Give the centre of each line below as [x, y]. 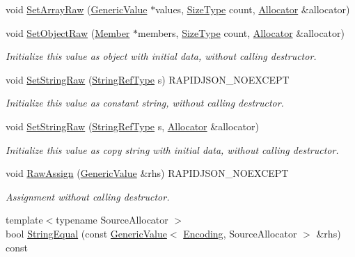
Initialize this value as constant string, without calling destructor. [145, 103]
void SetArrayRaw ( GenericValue [77, 9]
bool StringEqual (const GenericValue [86, 233]
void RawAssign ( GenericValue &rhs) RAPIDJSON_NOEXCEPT [147, 173]
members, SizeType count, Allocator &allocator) [241, 32]
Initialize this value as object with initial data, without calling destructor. [161, 56]
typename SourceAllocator [112, 220]
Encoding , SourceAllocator [240, 233]
